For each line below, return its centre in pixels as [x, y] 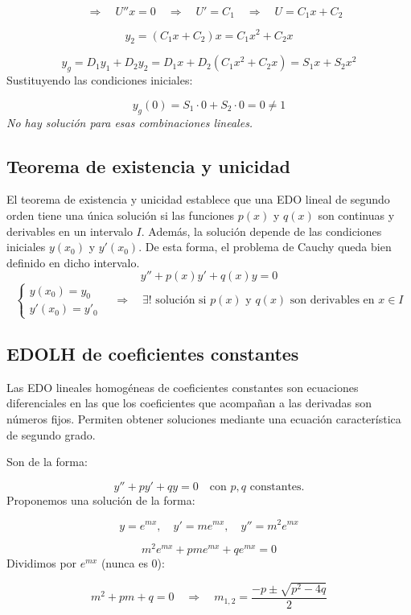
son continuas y [356, 215]
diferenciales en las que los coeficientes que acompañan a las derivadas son [189, 403]
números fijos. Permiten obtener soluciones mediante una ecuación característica [204, 419]
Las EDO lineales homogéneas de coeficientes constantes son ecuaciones [183, 387]
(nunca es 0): [133, 562]
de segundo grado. [51, 434]
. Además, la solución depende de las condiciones [261, 231]
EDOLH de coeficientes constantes [153, 354]
